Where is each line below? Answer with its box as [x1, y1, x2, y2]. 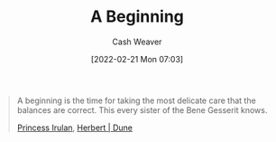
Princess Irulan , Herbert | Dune [16, 122, 133, 133]
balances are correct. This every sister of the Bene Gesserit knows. [16, 104, 268, 115]
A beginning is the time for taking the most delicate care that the [16, 95, 256, 106]
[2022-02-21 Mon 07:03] [90, 53, 184, 64]
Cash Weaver [112, 36, 162, 47]
